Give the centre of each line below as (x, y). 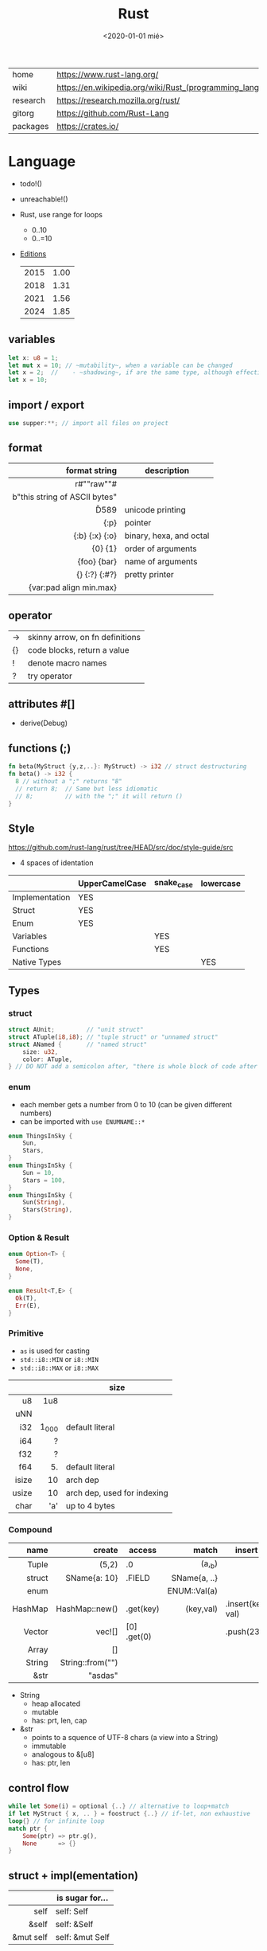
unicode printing (155, 509)
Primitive (26, 1333)
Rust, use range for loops (61, 214)
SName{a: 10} (92, 1578)
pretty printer (149, 574)
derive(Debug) (44, 723)
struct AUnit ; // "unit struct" (76, 1030)
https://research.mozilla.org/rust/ (118, 100)
